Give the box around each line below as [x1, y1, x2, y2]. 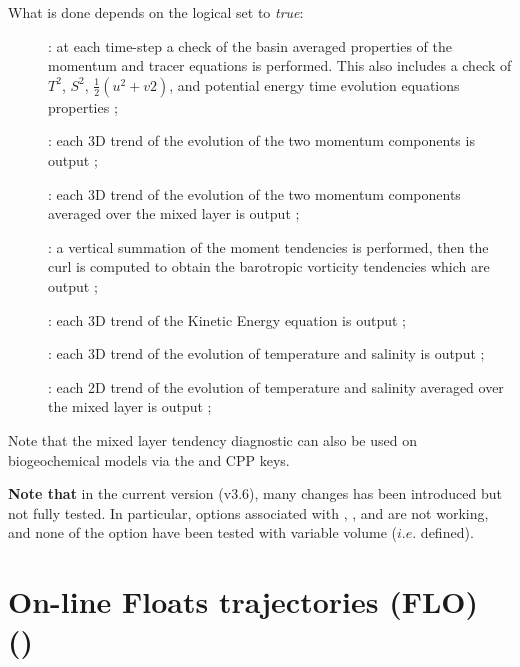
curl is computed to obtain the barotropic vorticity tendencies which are [48, 256, 490, 277]
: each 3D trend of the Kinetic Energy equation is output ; [48, 309, 406, 330]
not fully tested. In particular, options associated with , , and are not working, [8, 502, 489, 523]
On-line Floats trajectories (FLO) [8, 581, 479, 622]
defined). [420, 522, 474, 543]
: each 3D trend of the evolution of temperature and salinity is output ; [48, 343, 485, 364]
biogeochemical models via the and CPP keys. [8, 449, 290, 470]
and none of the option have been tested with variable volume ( [8, 522, 398, 543]
